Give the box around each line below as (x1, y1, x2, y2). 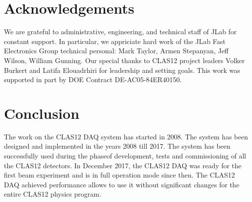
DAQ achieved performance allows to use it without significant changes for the (4, 179, 239, 189)
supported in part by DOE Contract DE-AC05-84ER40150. (4, 74, 182, 85)
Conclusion (4, 103, 80, 123)
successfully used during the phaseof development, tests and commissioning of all (4, 151, 246, 160)
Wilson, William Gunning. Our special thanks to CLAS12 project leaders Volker (4, 55, 245, 65)
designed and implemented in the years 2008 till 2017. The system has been (4, 141, 230, 151)
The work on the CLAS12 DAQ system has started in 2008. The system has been (4, 131, 248, 141)
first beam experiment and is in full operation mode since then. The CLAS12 (4, 170, 235, 180)
